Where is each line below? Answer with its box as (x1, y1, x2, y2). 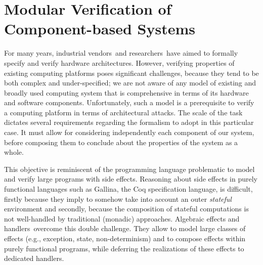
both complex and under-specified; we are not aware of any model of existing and (4, 77, 256, 88)
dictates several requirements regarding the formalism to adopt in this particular (4, 117, 254, 127)
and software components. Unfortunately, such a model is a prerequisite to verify (4, 97, 254, 108)
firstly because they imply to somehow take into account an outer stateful (4, 193, 232, 204)
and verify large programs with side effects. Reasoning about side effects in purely (4, 173, 257, 184)
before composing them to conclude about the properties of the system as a (4, 137, 238, 147)
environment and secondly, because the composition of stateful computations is (4, 203, 249, 214)
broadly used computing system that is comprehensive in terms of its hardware (4, 87, 249, 98)
